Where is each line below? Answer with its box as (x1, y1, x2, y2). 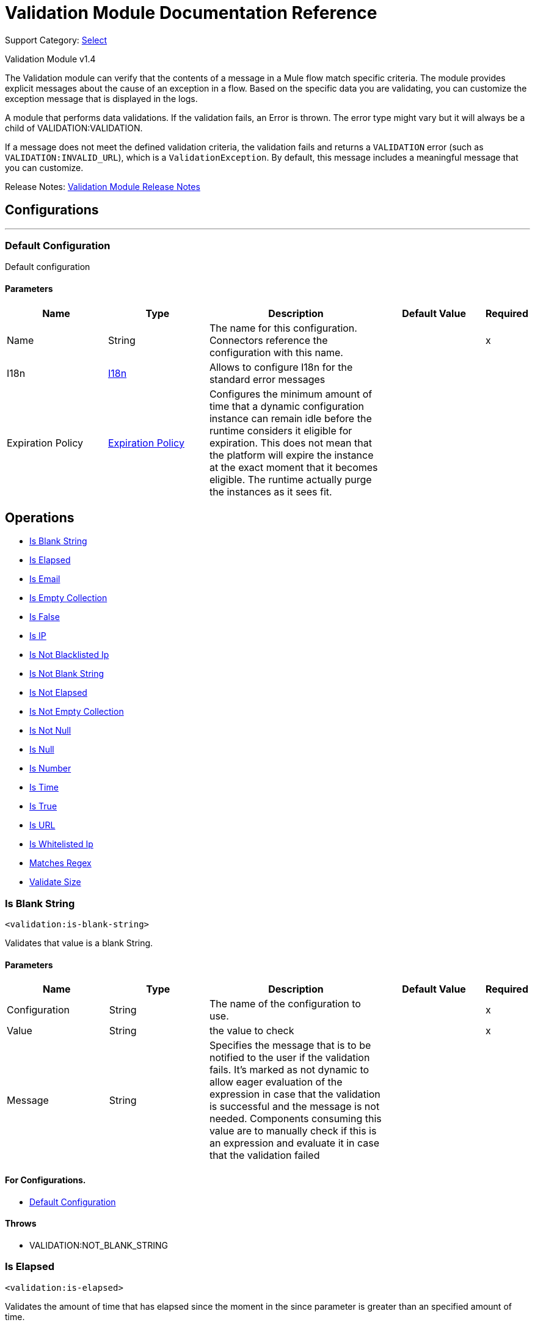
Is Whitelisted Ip (29, 839, 93, 850)
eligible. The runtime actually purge (209, 473, 372, 486)
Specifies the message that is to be (209, 1039, 371, 1052)
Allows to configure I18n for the (209, 360, 353, 373)
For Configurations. (5, 1174, 86, 1185)
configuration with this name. (209, 346, 343, 359)
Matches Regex (29, 858, 92, 869)
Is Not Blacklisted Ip (29, 649, 109, 660)
